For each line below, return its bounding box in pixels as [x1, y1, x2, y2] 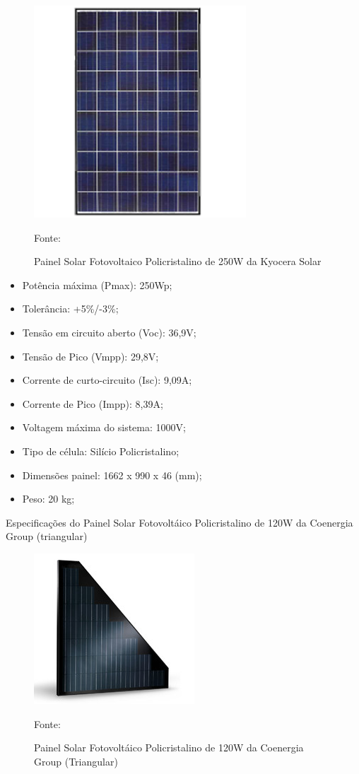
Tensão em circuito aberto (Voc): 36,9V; [22, 324, 196, 339]
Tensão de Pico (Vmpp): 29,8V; [22, 348, 159, 363]
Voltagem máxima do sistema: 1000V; [22, 420, 186, 435]
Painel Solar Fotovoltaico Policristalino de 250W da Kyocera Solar [34, 254, 322, 269]
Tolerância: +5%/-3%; [22, 301, 119, 316]
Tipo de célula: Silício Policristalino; [22, 443, 179, 458]
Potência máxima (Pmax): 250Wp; [22, 277, 172, 292]
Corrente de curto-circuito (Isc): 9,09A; [22, 373, 192, 387]
